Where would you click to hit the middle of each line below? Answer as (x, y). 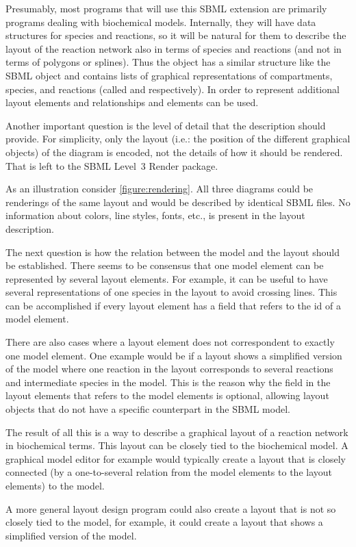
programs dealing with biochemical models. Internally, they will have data (161, 22)
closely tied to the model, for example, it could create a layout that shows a (164, 522)
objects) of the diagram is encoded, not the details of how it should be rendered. (174, 152)
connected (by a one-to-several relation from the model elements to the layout (169, 472)
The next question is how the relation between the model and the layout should (173, 252)
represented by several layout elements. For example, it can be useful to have (167, 278)
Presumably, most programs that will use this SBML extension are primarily (166, 8)
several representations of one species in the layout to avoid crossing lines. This (171, 292)
